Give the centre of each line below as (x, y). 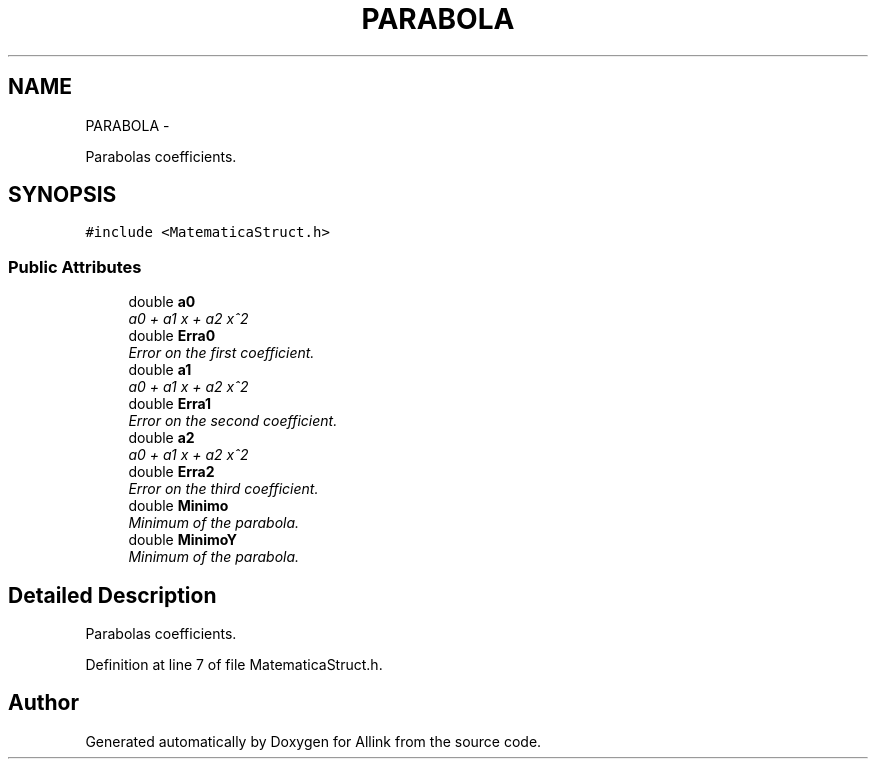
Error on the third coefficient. (223, 489)
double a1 (160, 370)
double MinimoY (183, 540)
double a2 (161, 438)
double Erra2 (171, 472)
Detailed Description (112, 595)
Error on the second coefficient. (233, 421)
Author (43, 703)
